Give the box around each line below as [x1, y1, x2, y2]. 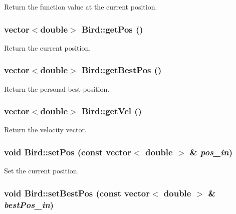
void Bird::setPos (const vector [4, 145, 132, 158]
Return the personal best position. [4, 83, 110, 94]
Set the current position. [4, 165, 79, 176]
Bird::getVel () [81, 105, 142, 117]
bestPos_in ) [4, 198, 54, 210]
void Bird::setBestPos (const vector [4, 186, 150, 199]
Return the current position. [4, 42, 91, 53]
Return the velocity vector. [4, 124, 87, 135]
